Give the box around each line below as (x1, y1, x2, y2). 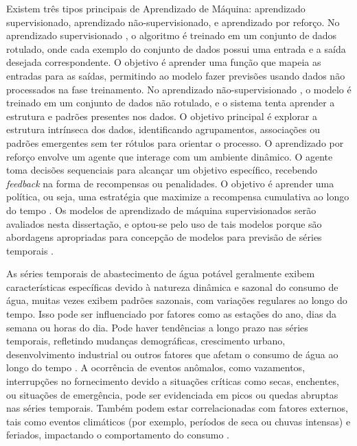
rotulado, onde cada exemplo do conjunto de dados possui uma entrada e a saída (6, 41, 346, 56)
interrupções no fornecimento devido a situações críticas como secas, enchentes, (6, 374, 339, 388)
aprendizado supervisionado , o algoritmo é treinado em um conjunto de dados (6, 28, 337, 43)
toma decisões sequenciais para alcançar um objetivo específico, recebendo (6, 163, 318, 177)
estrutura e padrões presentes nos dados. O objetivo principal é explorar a (6, 108, 318, 123)
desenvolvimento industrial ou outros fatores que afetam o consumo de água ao (6, 347, 338, 361)
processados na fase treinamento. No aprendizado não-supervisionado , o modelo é (6, 82, 352, 96)
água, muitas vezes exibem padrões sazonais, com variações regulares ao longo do (6, 293, 347, 307)
